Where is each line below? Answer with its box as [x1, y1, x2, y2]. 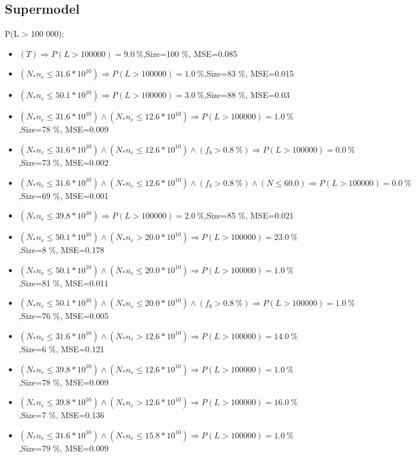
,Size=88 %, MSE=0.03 [204, 89, 290, 101]
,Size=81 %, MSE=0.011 [18, 276, 109, 289]
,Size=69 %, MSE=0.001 [18, 189, 109, 201]
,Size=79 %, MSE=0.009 [18, 441, 109, 454]
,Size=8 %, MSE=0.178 [18, 244, 105, 256]
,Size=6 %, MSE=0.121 [18, 342, 105, 355]
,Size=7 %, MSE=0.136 [18, 409, 105, 421]
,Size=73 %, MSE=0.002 [18, 156, 109, 168]
